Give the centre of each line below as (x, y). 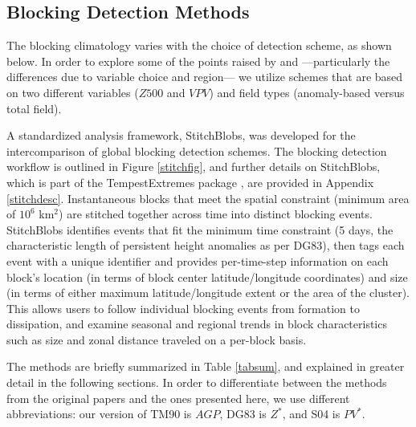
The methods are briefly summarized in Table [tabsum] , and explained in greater (206, 366)
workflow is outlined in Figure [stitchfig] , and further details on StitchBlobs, (194, 167)
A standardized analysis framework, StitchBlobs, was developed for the (181, 135)
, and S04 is (311, 414)
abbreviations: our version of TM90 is (99, 414)
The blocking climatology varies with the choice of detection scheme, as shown (199, 45)
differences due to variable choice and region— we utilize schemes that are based (205, 77)
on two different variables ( (73, 92)
